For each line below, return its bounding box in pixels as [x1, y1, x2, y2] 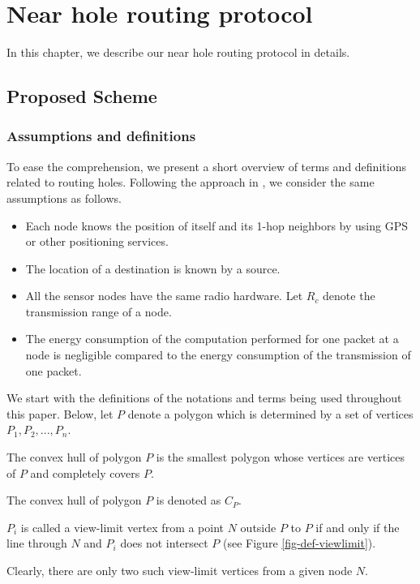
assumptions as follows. [6, 189, 122, 206]
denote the [323, 287, 375, 304]
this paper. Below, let [6, 405, 114, 422]
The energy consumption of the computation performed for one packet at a [25, 330, 399, 347]
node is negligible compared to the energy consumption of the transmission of [25, 346, 411, 363]
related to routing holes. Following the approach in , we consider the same [6, 174, 375, 191]
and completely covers [30, 464, 140, 481]
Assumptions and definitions [6, 126, 196, 146]
